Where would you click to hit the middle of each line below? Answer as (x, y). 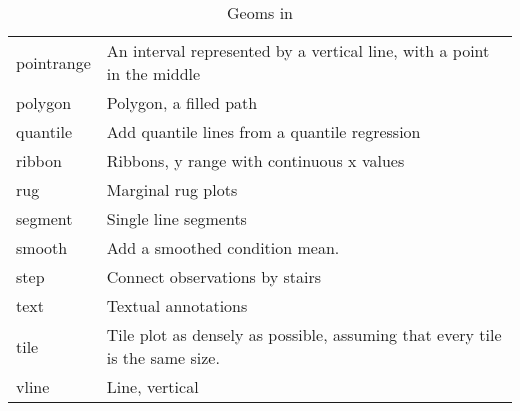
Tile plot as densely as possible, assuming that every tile (304, 334)
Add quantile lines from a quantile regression (263, 131)
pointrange (53, 62)
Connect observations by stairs (213, 276)
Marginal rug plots (172, 189)
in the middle (153, 73)
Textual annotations (177, 305)
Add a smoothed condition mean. (223, 247)
